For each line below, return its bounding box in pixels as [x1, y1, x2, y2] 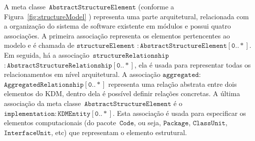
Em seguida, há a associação [4, 49, 90, 60]
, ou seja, [134, 117, 161, 128]
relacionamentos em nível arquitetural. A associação [4, 69, 160, 79]
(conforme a [138, 1, 174, 11]
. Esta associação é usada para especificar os [112, 107, 246, 118]
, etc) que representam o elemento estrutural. [51, 127, 187, 137]
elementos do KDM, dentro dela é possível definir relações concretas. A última [4, 88, 240, 99]
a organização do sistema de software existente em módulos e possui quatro [4, 21, 231, 31]
